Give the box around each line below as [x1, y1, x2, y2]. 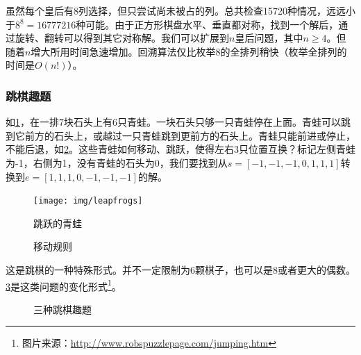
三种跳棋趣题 [33, 302, 92, 316]
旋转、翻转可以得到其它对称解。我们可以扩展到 [15, 31, 229, 45]
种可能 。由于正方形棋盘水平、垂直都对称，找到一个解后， [76, 17, 339, 31]
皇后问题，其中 [235, 31, 303, 45]
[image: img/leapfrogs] [33, 196, 143, 206]
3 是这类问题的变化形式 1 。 [6, 276, 121, 293]
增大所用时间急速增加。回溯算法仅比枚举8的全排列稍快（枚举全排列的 [31, 44, 347, 58]
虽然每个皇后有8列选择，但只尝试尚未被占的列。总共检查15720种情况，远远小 [6, 3, 355, 17]
